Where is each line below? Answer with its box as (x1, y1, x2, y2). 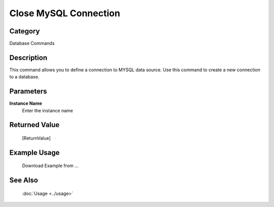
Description (9, 53, 48, 62)
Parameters (9, 87, 47, 96)
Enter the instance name (22, 107, 73, 113)
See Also (9, 176, 38, 185)
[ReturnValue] (22, 135, 51, 141)
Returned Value (9, 120, 60, 129)
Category (9, 27, 40, 35)
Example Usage (9, 148, 60, 157)
